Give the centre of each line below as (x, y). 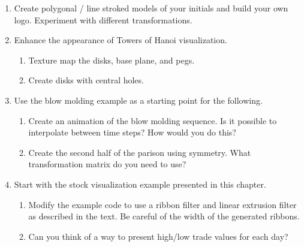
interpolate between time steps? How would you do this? (132, 132)
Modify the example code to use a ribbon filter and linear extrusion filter (162, 204)
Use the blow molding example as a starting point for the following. (138, 100)
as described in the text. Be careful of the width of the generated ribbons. (164, 216)
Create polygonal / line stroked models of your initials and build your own (151, 8)
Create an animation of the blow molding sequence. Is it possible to (153, 120)
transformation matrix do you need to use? (107, 164)
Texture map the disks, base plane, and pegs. (112, 60)
